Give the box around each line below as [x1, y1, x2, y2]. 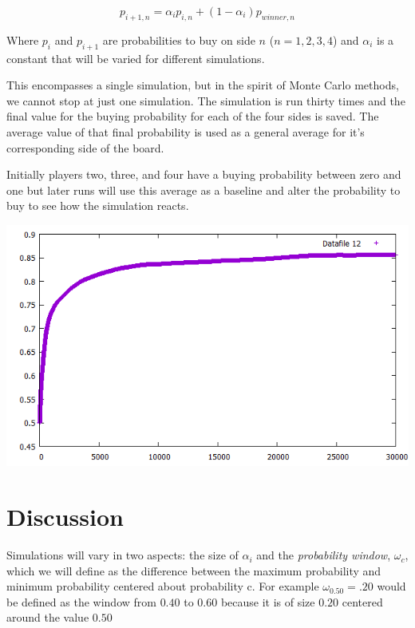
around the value [6, 609, 89, 626]
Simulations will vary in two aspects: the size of [6, 547, 239, 563]
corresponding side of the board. [6, 139, 164, 156]
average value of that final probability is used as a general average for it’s [6, 123, 365, 140]
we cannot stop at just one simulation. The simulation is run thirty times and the [6, 92, 405, 109]
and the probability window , [256, 547, 391, 563]
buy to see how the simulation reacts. [6, 197, 189, 214]
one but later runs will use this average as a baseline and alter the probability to [6, 181, 401, 198]
